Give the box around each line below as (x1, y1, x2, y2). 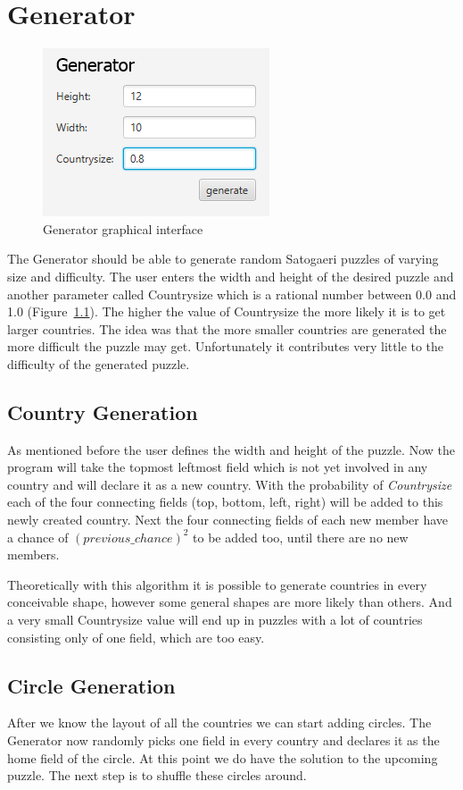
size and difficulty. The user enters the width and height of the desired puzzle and (7, 266, 454, 285)
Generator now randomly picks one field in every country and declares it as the (7, 731, 440, 749)
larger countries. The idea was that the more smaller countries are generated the (7, 319, 447, 338)
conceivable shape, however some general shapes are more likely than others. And (7, 592, 452, 611)
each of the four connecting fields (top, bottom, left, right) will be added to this (7, 492, 443, 511)
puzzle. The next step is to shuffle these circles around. (7, 766, 307, 785)
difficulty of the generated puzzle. (7, 354, 190, 373)
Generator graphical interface (43, 219, 203, 238)
